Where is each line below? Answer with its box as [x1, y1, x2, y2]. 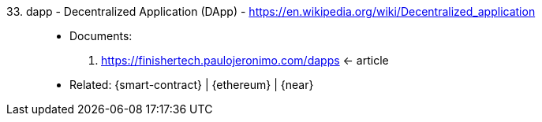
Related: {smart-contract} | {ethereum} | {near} [69, 78, 314, 91]
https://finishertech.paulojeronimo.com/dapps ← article [101, 54, 389, 67]
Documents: [69, 29, 133, 43]
